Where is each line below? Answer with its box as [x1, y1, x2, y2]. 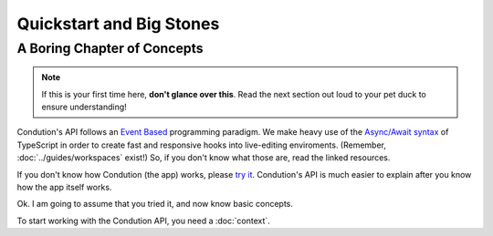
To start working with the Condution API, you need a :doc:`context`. [16, 215, 271, 226]
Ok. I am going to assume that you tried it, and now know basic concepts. [16, 199, 294, 210]
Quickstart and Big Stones [16, 14, 220, 34]
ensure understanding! [41, 101, 127, 112]
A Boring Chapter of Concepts [16, 40, 204, 56]
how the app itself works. [16, 181, 112, 192]
